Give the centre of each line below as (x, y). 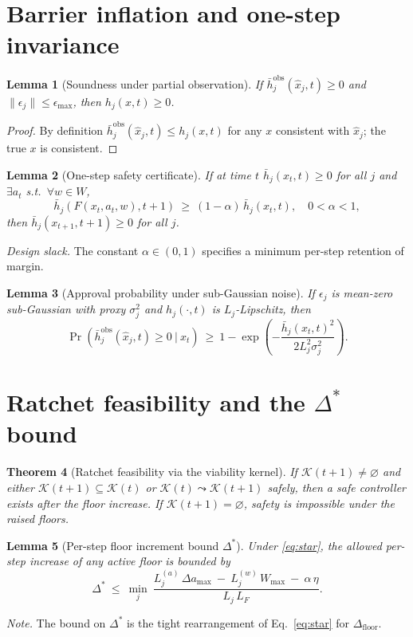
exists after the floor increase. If (85, 503)
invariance (63, 44)
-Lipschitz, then (273, 309)
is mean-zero (362, 292)
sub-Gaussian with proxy (66, 309)
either (20, 487)
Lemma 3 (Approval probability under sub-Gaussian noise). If (161, 292)
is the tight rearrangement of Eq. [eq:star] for (238, 622)
